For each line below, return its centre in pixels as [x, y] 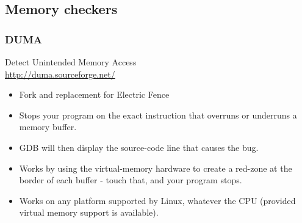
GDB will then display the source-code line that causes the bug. [139, 147]
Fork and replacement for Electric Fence [94, 94]
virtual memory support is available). [89, 212]
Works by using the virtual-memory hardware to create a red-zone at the [156, 168]
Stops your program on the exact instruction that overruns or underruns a [158, 115]
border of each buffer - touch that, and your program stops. [131, 180]
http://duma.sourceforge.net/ [60, 74]
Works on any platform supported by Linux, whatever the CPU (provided [157, 200]
